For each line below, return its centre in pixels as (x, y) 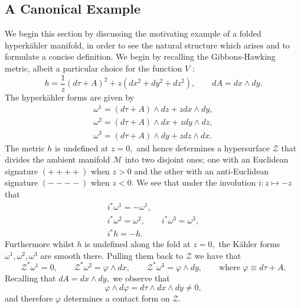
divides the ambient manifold (58, 159)
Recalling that (30, 278)
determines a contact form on (117, 298)
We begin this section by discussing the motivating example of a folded (133, 33)
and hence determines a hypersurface (203, 147)
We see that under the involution (196, 182)
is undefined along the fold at (138, 244)
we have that (218, 255)
